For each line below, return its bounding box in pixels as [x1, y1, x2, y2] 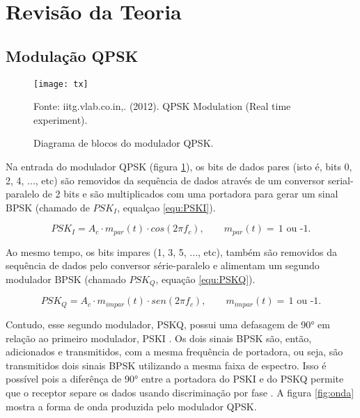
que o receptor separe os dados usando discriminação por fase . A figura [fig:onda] [6, 385, 354, 399]
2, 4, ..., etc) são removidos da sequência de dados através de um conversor [6, 172, 325, 187]
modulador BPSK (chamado [6, 272, 126, 287]
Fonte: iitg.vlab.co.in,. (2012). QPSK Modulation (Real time [33, 99, 291, 113]
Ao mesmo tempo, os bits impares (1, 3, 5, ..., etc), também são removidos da [6, 244, 338, 259]
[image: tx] [33, 79, 88, 89]
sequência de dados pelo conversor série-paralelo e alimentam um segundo [6, 258, 320, 273]
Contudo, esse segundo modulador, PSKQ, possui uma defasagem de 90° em [6, 316, 330, 331]
